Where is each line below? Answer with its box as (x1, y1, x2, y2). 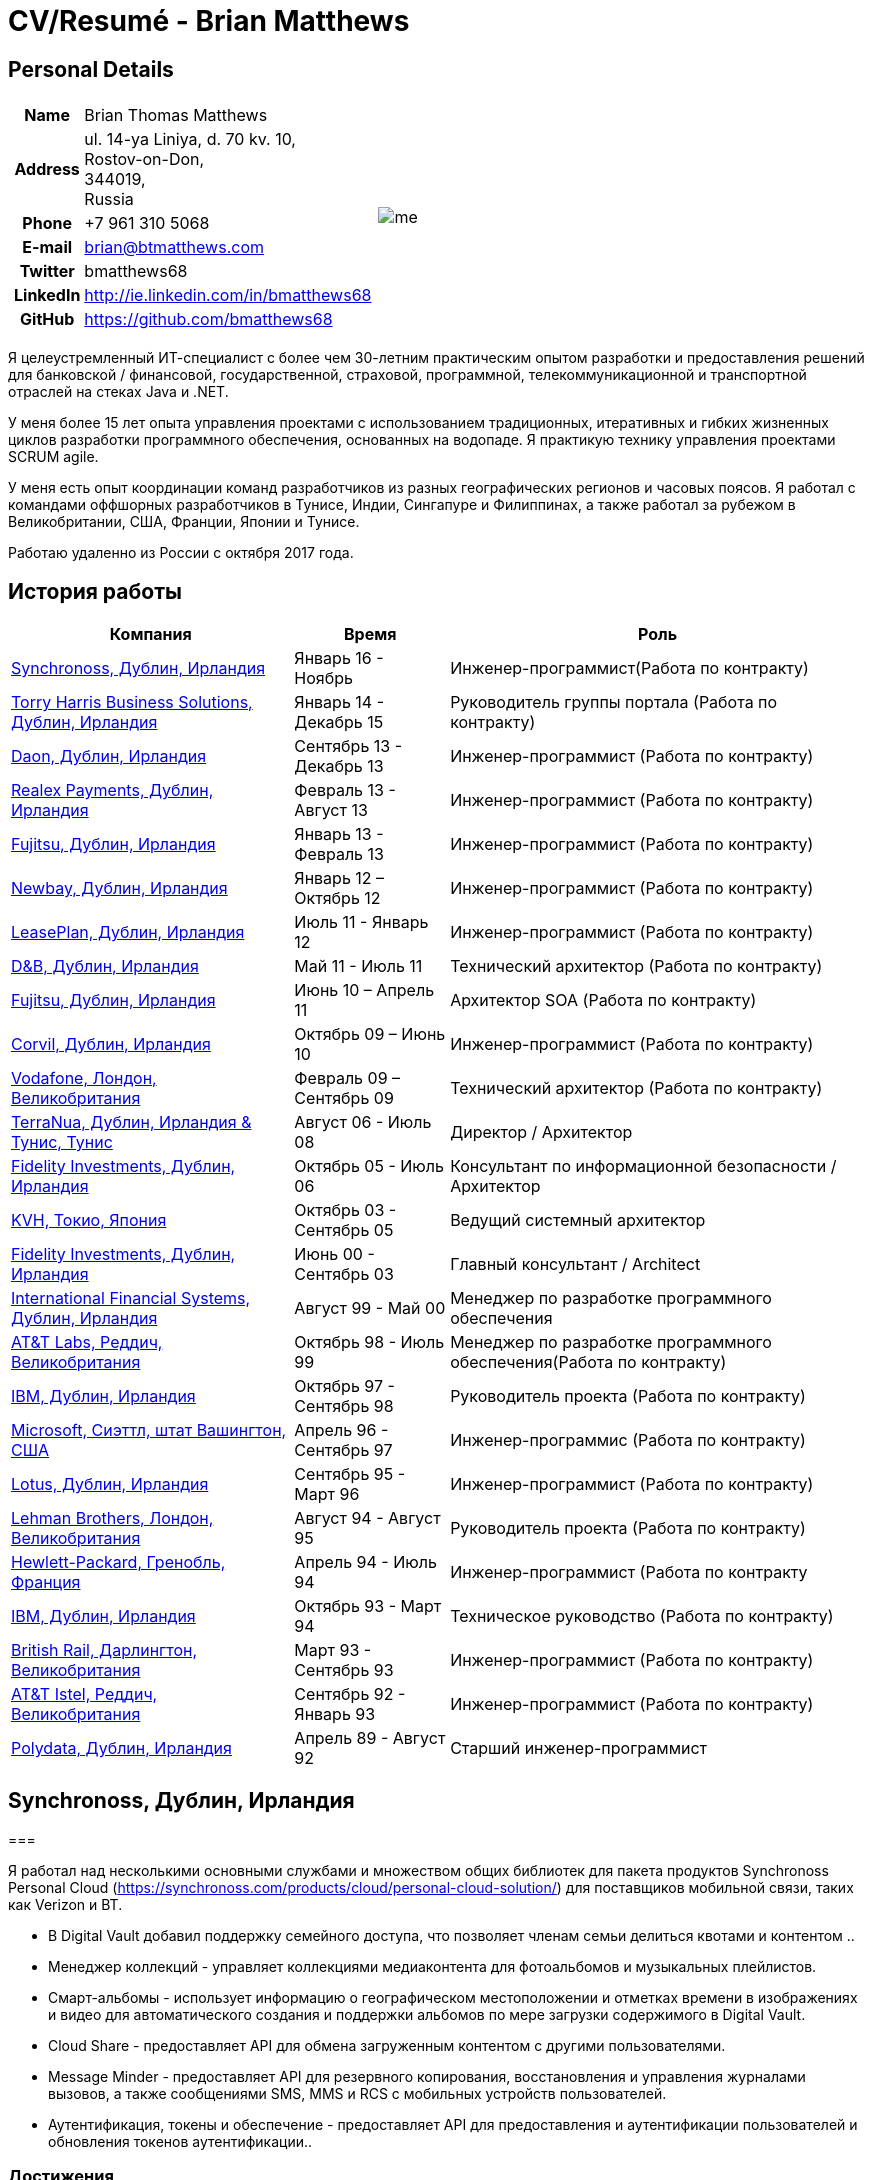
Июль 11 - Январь (294, 912, 429, 933)
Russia (84, 189, 134, 210)
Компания (109, 624, 192, 645)
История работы (8, 578, 182, 604)
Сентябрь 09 (294, 1088, 394, 1109)
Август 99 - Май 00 (294, 1298, 446, 1319)
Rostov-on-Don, (84, 149, 205, 170)
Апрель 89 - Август (294, 1728, 446, 1749)
